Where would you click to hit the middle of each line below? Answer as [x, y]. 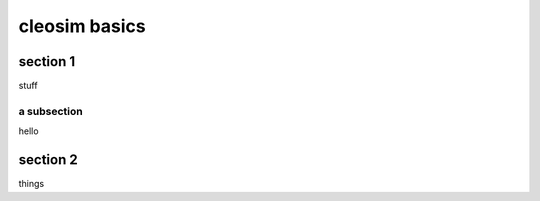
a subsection [51, 111]
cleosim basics [82, 26]
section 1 [46, 61]
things [31, 184]
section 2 [48, 160]
